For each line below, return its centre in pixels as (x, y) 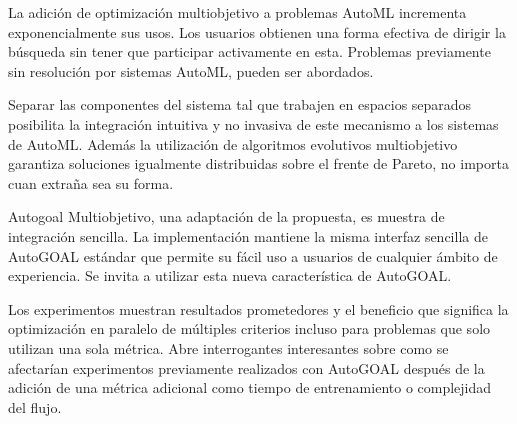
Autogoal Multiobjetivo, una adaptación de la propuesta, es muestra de (226, 216)
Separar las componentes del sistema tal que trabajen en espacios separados (240, 104)
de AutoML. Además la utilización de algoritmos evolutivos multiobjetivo (233, 143)
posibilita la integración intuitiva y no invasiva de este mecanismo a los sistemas (253, 123)
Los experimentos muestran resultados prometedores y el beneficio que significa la (258, 308)
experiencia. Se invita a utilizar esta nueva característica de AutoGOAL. (230, 275)
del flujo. (35, 406)
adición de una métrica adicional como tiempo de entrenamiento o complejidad (250, 387)
